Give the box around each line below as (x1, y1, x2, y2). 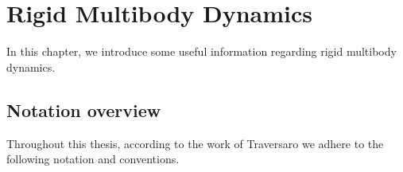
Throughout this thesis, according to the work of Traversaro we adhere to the (6, 135, 384, 151)
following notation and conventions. (6, 150, 180, 167)
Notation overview (6, 97, 161, 122)
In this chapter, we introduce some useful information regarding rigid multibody (6, 43, 397, 60)
